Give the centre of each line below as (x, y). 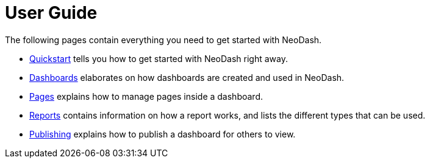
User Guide (51, 13)
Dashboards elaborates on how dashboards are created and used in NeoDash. (187, 77)
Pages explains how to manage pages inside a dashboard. (146, 96)
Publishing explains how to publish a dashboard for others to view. (163, 134)
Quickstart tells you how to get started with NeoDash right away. (159, 58)
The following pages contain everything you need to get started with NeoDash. (163, 40)
